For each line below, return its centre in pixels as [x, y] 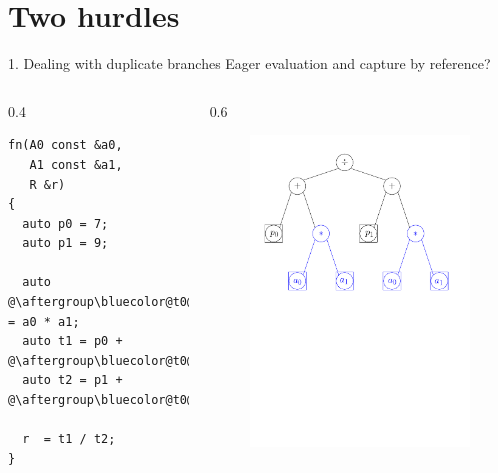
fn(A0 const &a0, [65, 145]
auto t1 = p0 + [72, 341]
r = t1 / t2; [69, 439]
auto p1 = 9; [65, 243]
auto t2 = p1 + [72, 380]
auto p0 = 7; [65, 223]
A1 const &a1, [76, 164]
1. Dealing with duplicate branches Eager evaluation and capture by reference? [249, 63]
